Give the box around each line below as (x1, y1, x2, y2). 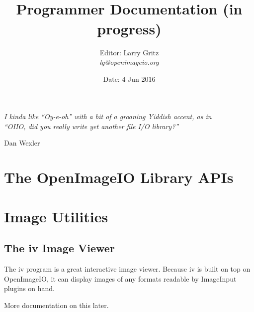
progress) (97, 18, 162, 38)
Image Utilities (4, 206, 108, 226)
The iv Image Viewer (4, 240, 115, 256)
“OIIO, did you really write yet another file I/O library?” (4, 121, 179, 131)
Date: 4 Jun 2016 (103, 73, 156, 84)
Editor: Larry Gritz (99, 47, 159, 57)
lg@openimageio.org (99, 57, 159, 67)
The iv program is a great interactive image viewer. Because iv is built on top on (4, 264, 251, 274)
